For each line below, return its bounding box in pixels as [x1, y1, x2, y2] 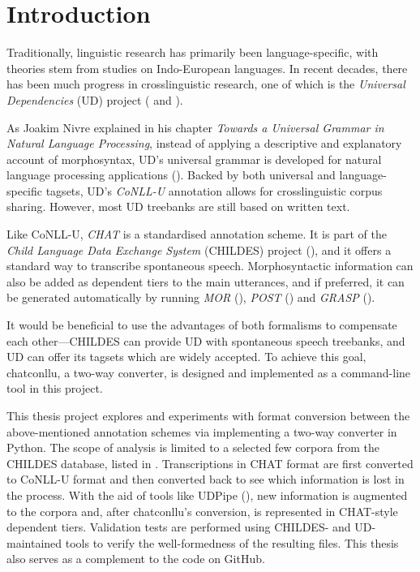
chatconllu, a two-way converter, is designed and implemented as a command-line [6, 363, 411, 381]
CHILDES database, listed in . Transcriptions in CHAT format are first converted [6, 454, 414, 471]
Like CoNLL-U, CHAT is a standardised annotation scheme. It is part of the [6, 226, 387, 243]
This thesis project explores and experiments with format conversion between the [6, 407, 410, 424]
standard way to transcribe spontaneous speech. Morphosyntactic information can [6, 257, 414, 274]
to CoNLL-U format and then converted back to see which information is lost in [6, 471, 405, 488]
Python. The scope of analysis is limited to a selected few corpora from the [6, 439, 379, 456]
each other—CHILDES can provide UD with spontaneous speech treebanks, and [6, 332, 405, 349]
